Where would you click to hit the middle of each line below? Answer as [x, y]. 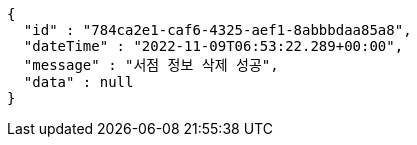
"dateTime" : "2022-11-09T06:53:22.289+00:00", [213, 46]
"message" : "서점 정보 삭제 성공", [151, 65]
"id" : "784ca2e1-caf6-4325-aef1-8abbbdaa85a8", [217, 30]
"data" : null [78, 82]
